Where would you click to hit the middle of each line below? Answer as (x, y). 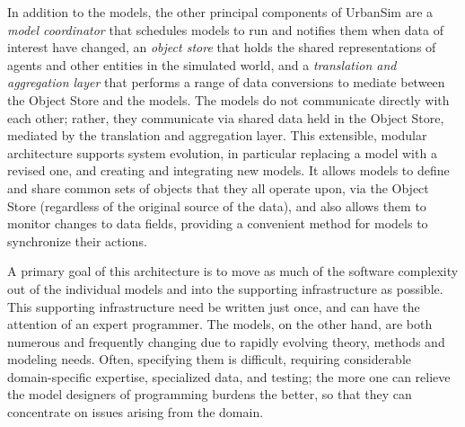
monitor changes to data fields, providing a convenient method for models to (218, 223)
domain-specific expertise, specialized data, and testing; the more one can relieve (229, 376)
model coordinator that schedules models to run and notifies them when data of (225, 29)
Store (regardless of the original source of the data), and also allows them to (217, 205)
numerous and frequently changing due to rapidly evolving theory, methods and (226, 341)
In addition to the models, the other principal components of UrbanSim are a (220, 12)
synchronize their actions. (77, 240)
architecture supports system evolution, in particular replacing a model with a (222, 152)
